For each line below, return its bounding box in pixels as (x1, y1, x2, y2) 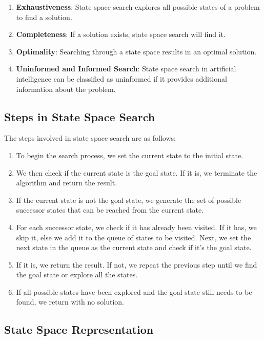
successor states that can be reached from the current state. (16, 204, 204, 215)
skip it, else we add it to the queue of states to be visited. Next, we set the (16, 232, 251, 242)
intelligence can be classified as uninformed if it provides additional (16, 73, 227, 84)
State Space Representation (4, 322, 154, 337)
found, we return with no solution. (16, 296, 124, 307)
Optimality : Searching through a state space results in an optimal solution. (16, 46, 257, 56)
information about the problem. (16, 83, 116, 94)
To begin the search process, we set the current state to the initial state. (16, 149, 243, 160)
